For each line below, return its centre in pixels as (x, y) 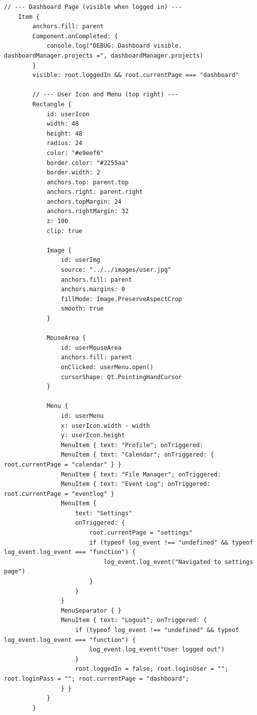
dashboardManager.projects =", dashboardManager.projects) (104, 55)
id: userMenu (82, 416)
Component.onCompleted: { (75, 36)
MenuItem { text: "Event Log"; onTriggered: (136, 484)
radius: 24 (64, 143)
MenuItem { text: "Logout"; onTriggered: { (134, 620)
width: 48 (63, 124)
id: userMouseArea (91, 348)
